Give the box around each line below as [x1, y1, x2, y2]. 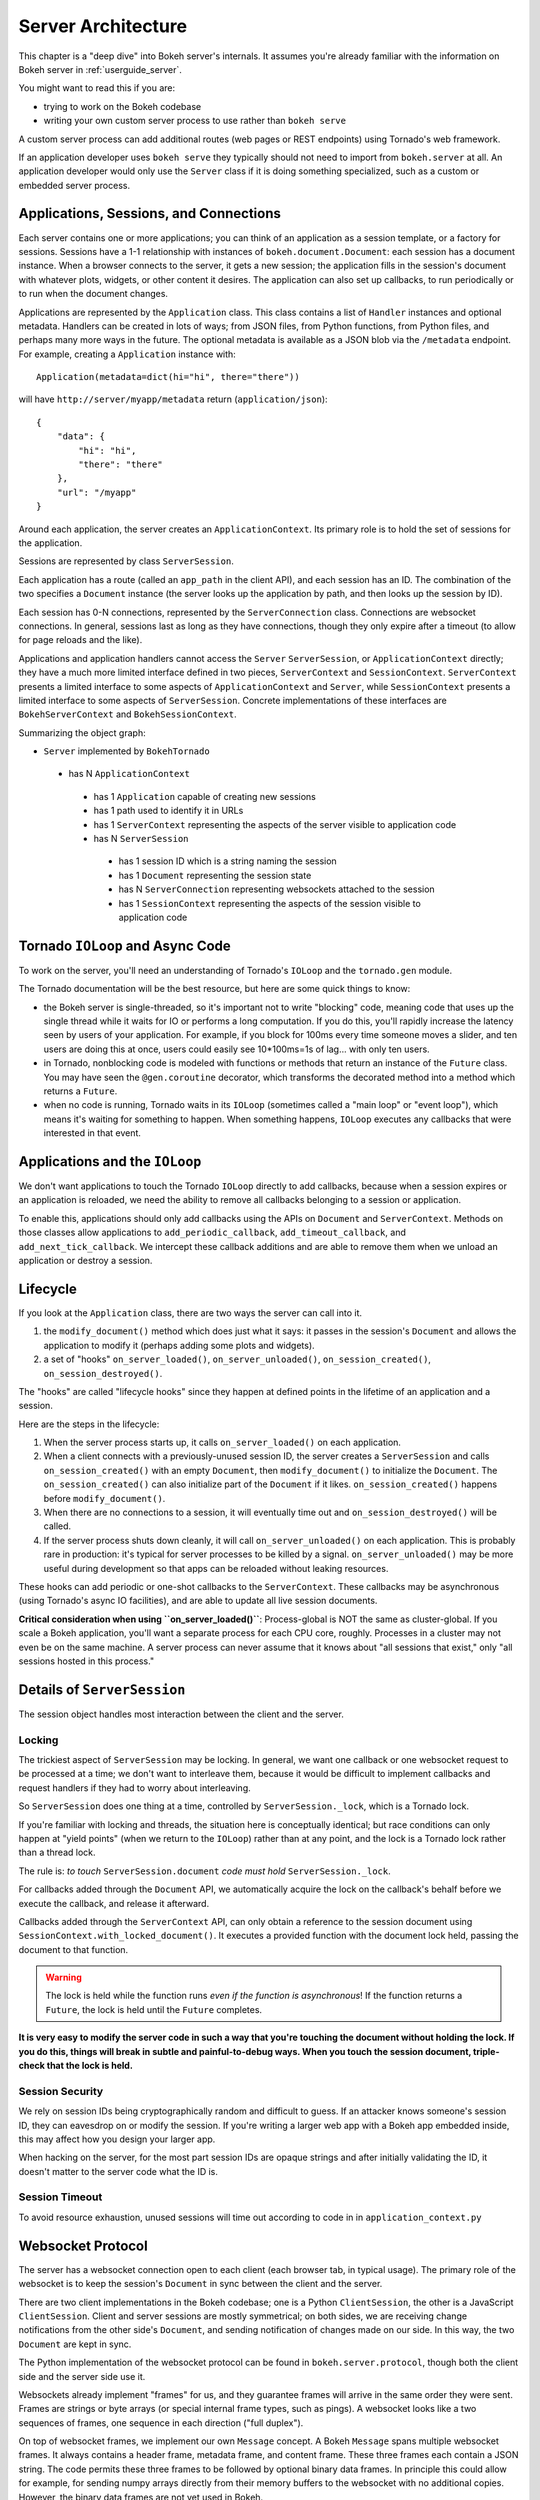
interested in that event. [43, 1127, 142, 1139]
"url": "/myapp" [56, 486, 137, 498]
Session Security [18, 2084, 104, 2098]
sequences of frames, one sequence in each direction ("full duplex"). [18, 2416, 304, 2429]
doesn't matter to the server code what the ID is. [18, 2165, 219, 2177]
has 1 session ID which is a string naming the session [118, 855, 337, 867]
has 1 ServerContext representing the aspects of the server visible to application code [93, 818, 457, 830]
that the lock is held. [46, 2060, 134, 2072]
